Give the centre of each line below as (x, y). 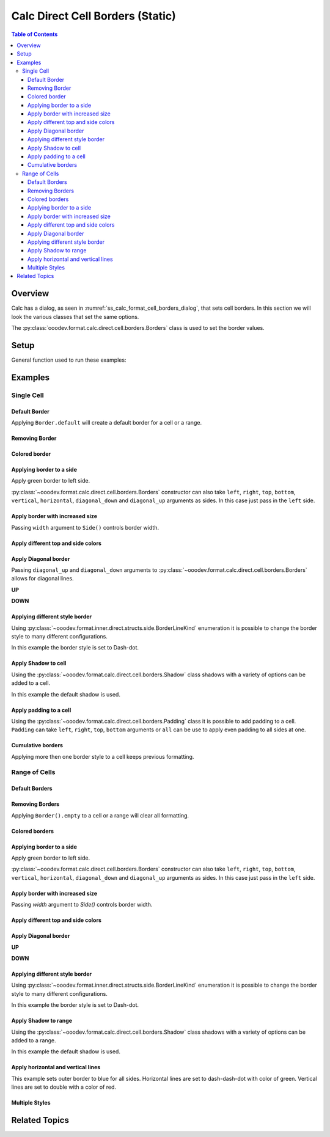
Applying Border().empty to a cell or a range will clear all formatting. (100, 815)
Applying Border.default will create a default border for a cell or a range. (106, 423)
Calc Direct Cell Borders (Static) (94, 16)
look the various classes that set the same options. (75, 316)
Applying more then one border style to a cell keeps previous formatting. (103, 756)
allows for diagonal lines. (42, 579)
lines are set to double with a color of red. (64, 1087)
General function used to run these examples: (69, 360)
